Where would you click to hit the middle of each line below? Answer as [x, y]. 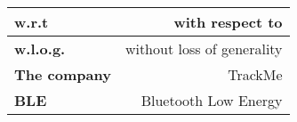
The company [63, 74]
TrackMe [255, 74]
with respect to [228, 22]
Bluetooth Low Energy [212, 100]
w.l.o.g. [40, 49]
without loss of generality [204, 49]
